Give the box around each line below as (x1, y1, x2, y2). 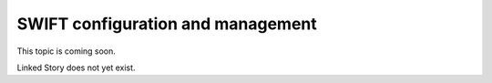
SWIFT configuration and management (16, 14, 318, 34)
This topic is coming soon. (16, 46, 116, 57)
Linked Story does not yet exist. (16, 62, 136, 73)
